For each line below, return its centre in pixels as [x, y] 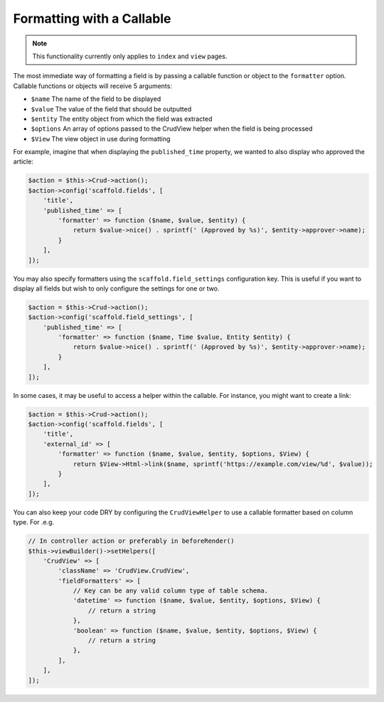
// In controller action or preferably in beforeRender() [131, 541]
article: [23, 162]
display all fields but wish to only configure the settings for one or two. [116, 288]
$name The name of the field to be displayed [96, 99]
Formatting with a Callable [92, 18]
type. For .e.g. [34, 522]
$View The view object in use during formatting [101, 139]
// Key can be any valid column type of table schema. [171, 591]
